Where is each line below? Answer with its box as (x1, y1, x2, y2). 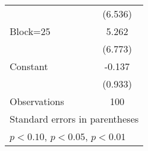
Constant (10, 59, 48, 73)
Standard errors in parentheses (10, 112, 139, 126)
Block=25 (10, 24, 51, 38)
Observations (10, 94, 64, 108)
